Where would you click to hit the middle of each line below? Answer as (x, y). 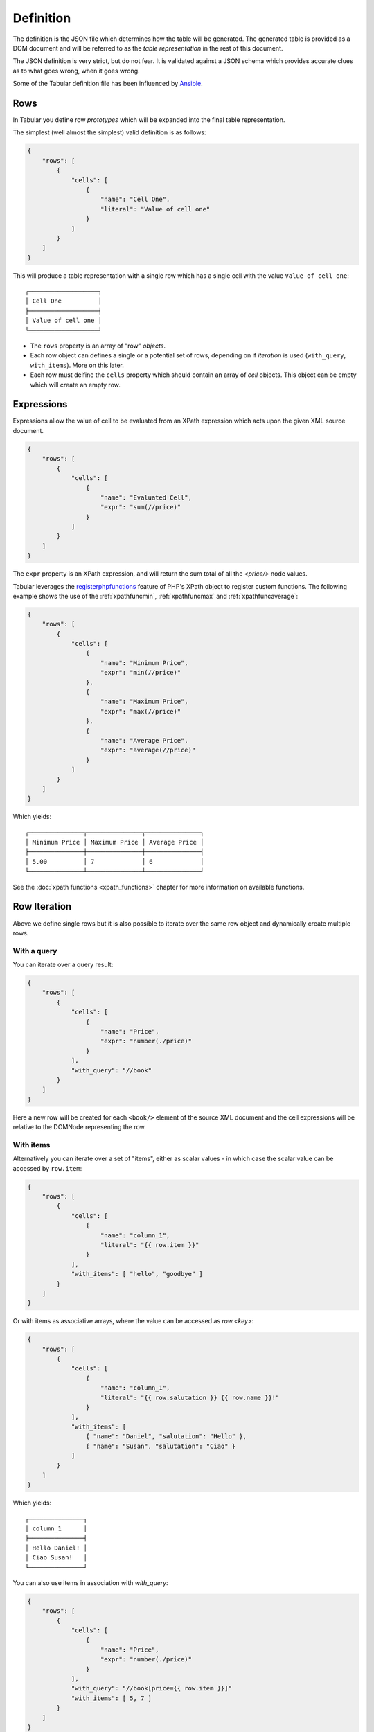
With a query (35, 951)
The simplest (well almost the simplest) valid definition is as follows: (110, 132)
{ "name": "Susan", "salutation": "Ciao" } (161, 1446)
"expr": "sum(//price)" (141, 507)
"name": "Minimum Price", (144, 663)
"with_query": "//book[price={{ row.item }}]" (151, 1688)
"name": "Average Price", (144, 740)
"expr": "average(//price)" (148, 750)
